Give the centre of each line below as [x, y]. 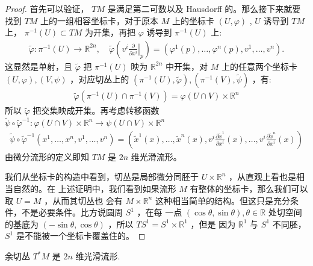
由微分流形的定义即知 [47, 156]
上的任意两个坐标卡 [259, 66]
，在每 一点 [160, 212]
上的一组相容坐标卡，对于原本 [100, 20]
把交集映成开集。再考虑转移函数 [96, 110]
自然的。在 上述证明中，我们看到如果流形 [95, 189]
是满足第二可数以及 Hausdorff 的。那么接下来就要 [204, 8]
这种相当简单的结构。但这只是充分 [222, 200]
